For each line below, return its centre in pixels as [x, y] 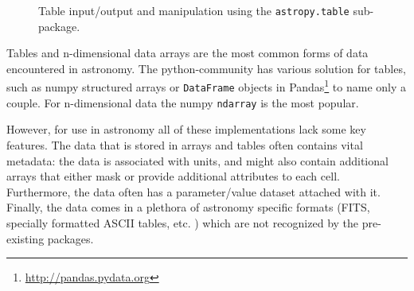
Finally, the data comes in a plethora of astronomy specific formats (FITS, [188, 207]
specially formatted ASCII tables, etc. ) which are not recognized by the [183, 222]
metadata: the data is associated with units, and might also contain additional [197, 160]
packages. [70, 238]
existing [25, 238]
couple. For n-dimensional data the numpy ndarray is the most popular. [183, 102]
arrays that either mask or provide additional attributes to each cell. [173, 176]
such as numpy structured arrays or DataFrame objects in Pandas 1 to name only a [207, 86]
